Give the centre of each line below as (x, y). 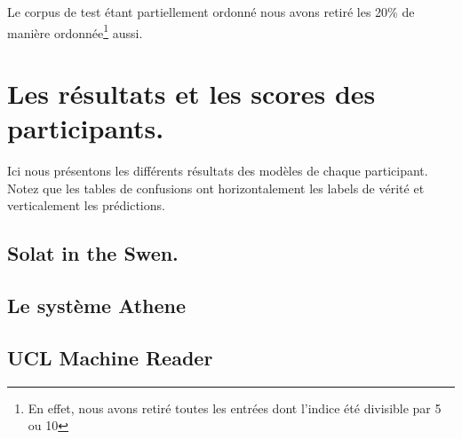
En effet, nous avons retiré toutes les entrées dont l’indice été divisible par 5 (235, 408)
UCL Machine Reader (110, 357)
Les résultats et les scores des (191, 94)
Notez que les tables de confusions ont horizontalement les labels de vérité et (216, 188)
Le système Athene (97, 306)
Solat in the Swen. (93, 253)
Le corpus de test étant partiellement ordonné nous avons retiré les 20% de (211, 12)
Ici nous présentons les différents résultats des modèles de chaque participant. (218, 171)
